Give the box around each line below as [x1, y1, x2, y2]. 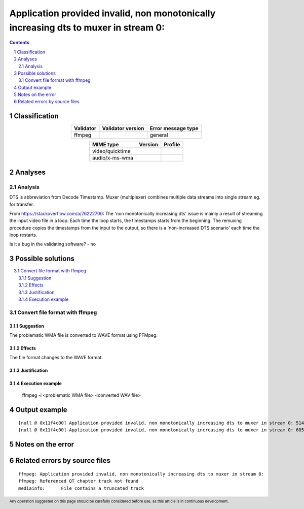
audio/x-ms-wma [92, 154, 134, 162]
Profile [164, 141, 180, 148]
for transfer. [9, 201, 34, 207]
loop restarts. [9, 232, 37, 238]
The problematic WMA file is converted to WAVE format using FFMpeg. [9, 332, 158, 338]
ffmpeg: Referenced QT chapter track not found [18, 478, 139, 484]
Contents [9, 40, 30, 46]
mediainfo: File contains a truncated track [18, 485, 144, 491]
